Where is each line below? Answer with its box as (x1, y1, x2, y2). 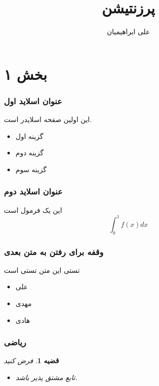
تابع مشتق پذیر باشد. (15, 372, 78, 383)
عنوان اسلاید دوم (4, 185, 63, 197)
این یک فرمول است (4, 204, 62, 215)
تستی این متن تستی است (4, 264, 80, 275)
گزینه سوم (15, 164, 47, 174)
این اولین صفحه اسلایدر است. (4, 114, 92, 125)
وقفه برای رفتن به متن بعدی (4, 245, 104, 257)
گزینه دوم (15, 147, 44, 158)
